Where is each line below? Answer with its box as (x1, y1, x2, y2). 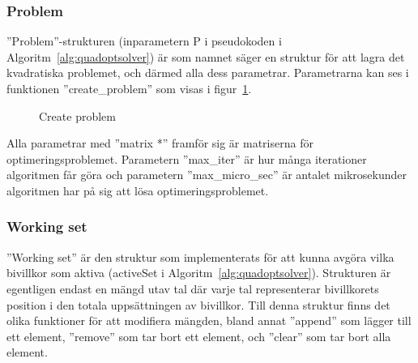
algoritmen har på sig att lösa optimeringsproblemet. (6, 181, 269, 199)
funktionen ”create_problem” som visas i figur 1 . (6, 80, 252, 96)
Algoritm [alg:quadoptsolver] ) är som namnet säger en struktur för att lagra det (6, 48, 405, 65)
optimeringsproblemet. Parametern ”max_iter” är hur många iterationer (6, 150, 367, 167)
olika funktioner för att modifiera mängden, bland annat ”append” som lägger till (6, 312, 412, 329)
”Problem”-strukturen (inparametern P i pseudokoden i (6, 32, 282, 49)
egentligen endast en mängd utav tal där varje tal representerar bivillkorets (6, 280, 379, 297)
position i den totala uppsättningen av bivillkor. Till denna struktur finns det (6, 296, 390, 313)
